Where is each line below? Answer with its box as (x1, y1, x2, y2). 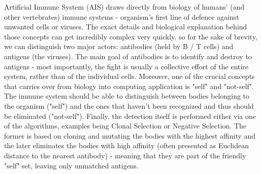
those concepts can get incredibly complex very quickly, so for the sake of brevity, (4, 31, 257, 41)
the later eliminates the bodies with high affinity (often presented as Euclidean (4, 140, 249, 151)
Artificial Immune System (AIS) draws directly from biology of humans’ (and (4, 2, 245, 12)
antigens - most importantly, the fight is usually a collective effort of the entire (4, 61, 249, 71)
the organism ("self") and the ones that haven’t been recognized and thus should (4, 100, 254, 111)
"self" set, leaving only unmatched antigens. (4, 160, 139, 170)
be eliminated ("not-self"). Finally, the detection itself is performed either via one (4, 110, 256, 121)
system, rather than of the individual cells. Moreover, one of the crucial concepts (4, 71, 255, 81)
